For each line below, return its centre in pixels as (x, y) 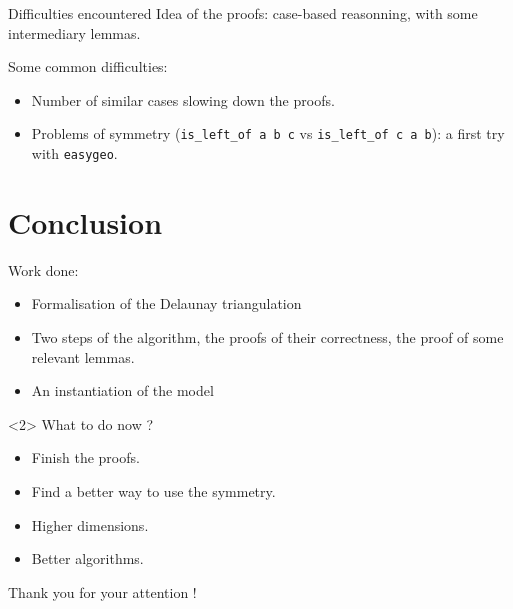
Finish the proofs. (85, 457)
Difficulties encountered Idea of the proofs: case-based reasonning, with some (243, 13)
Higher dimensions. (90, 524)
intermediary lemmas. (74, 32)
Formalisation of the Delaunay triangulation (166, 303)
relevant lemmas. (83, 356)
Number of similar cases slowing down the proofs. (183, 99)
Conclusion (85, 221)
